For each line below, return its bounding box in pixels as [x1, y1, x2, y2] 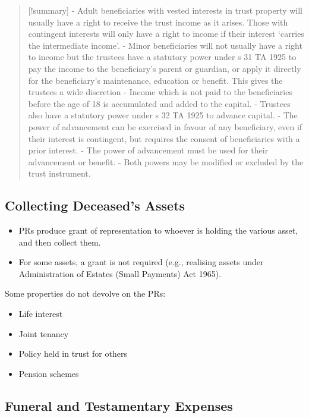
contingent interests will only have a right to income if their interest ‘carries [28, 27, 304, 40]
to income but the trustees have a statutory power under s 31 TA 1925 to [28, 51, 297, 63]
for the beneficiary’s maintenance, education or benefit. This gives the [28, 74, 283, 86]
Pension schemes [18, 367, 79, 379]
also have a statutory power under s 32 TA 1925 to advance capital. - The [28, 109, 298, 121]
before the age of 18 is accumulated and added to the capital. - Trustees [28, 97, 291, 109]
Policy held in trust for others [18, 347, 127, 360]
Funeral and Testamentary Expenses [5, 396, 233, 414]
